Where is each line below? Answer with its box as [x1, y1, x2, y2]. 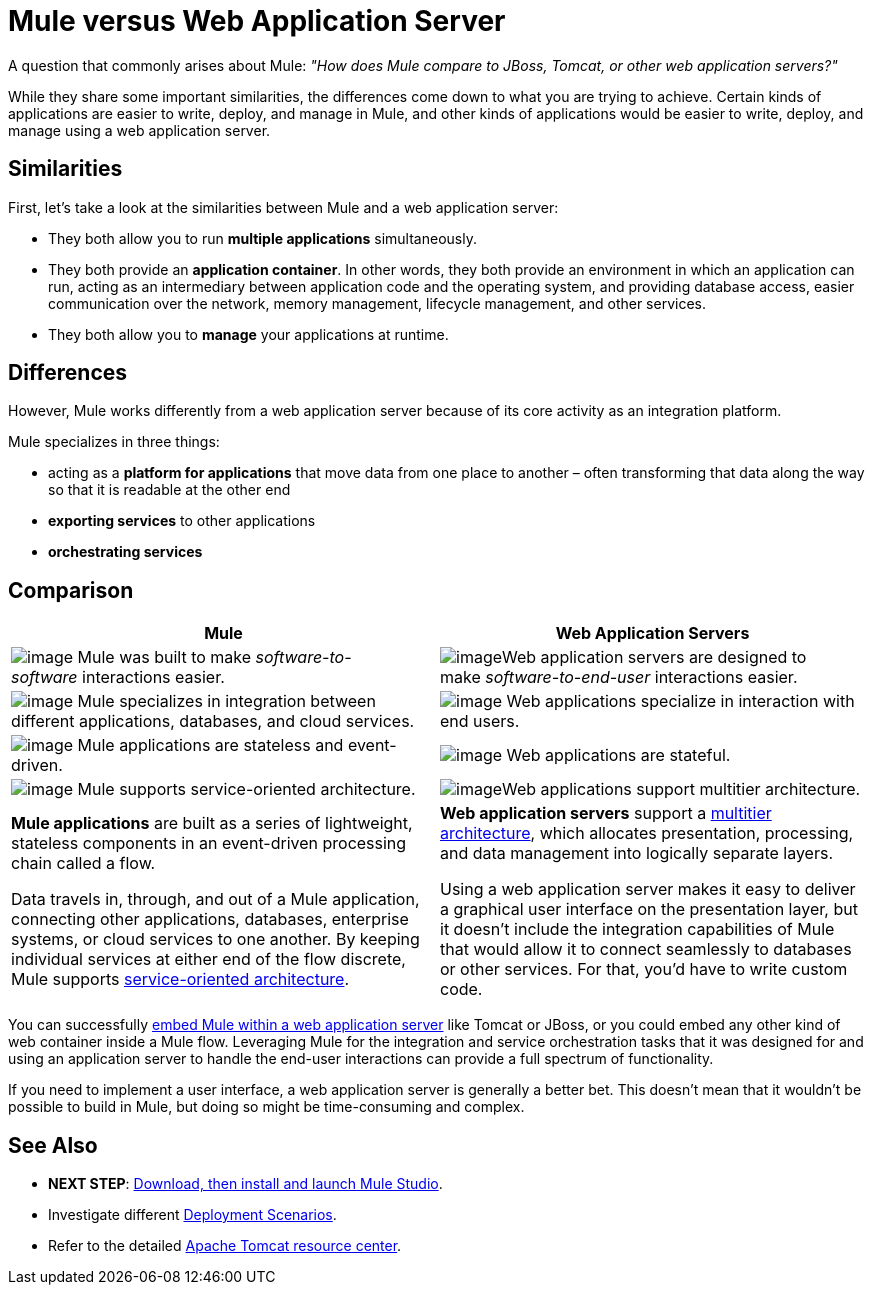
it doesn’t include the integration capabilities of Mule [440, 919, 835, 940]
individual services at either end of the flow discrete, [11, 949, 406, 970]
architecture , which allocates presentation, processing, [440, 823, 854, 844]
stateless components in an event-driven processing [11, 833, 407, 854]
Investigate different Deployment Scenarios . [48, 1206, 337, 1224]
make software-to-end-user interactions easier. [440, 667, 798, 688]
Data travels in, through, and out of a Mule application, [11, 889, 420, 910]
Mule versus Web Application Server [8, 4, 506, 38]
